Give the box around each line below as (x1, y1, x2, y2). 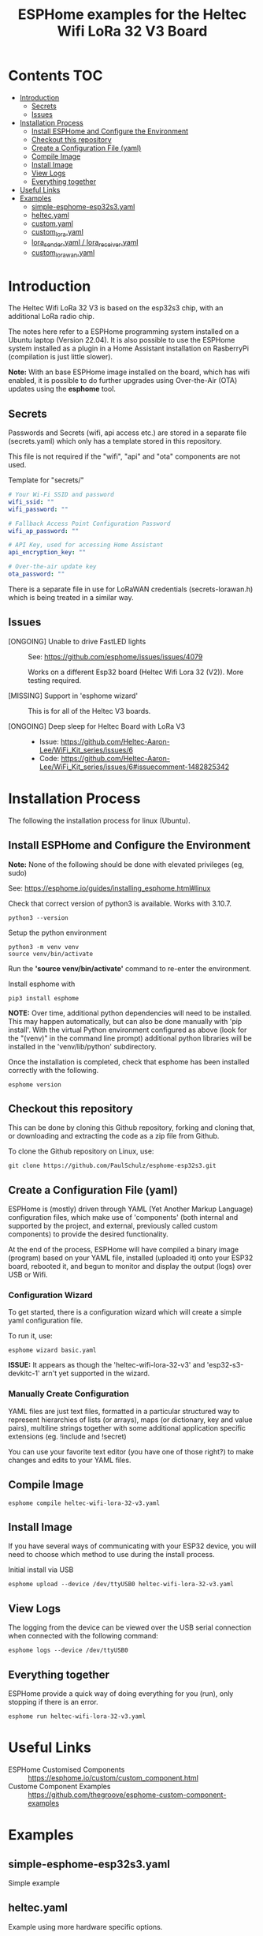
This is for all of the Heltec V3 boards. (28, 706, 151, 715)
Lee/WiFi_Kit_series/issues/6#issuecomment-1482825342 (39, 762, 230, 771)
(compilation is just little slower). (8, 352, 113, 362)
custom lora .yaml (31, 227, 84, 238)
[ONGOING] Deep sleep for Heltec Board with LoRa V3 (8, 721, 186, 731)
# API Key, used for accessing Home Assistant (8, 541, 164, 550)
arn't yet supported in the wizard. (42, 1368, 150, 1379)
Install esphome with (8, 979, 76, 989)
